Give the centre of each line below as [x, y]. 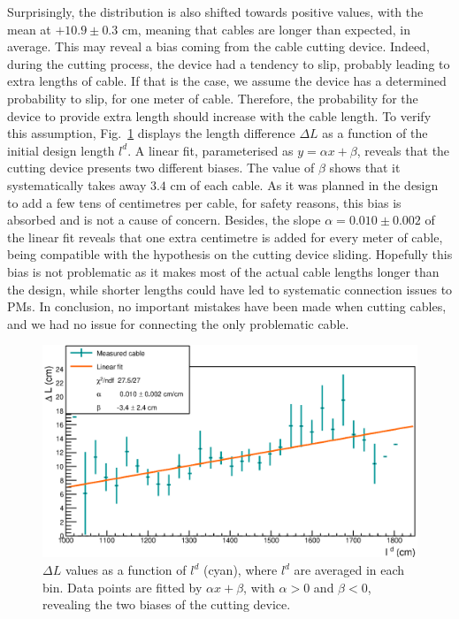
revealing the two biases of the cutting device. [167, 604]
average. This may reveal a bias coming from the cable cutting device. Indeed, [218, 46]
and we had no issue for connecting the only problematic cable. [178, 323]
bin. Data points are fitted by [122, 587]
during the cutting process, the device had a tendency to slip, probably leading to [229, 63]
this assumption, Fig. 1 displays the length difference [151, 133]
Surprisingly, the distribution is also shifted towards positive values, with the [215, 11]
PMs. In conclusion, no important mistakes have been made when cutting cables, [227, 306]
